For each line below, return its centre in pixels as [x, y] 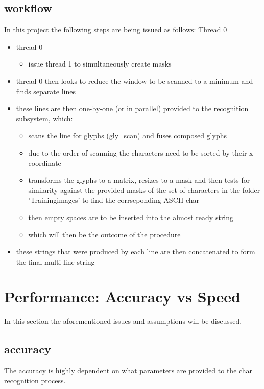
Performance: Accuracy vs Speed [122, 297]
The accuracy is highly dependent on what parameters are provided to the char [128, 370]
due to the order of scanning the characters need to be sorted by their [138, 152]
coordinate [45, 163]
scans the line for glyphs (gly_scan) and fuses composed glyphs [127, 135]
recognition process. [35, 380]
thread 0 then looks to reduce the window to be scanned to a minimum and [135, 81]
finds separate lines [46, 91]
